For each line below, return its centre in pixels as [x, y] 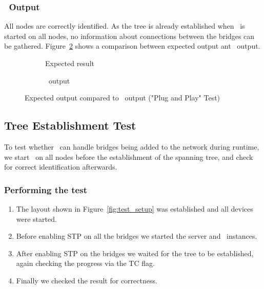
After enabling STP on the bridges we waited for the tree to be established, [135, 253]
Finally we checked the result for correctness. [87, 280]
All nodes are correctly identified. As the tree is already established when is [125, 26]
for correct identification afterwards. [61, 167]
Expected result [70, 63]
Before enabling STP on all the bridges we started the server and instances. [137, 236]
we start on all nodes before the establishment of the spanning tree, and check [129, 157]
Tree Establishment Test [70, 125]
